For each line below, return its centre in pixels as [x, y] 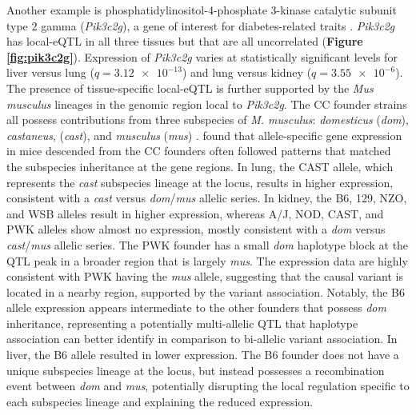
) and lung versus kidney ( [247, 72]
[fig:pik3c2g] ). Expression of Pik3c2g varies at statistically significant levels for [202, 56]
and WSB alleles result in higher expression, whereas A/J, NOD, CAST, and [195, 213]
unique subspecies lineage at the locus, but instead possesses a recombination [196, 370]
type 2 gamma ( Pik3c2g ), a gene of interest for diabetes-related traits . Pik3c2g [201, 25]
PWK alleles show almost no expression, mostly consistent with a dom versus [196, 229]
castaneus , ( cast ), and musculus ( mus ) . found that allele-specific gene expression [204, 135]
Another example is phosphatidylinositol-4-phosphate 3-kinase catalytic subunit [202, 10]
